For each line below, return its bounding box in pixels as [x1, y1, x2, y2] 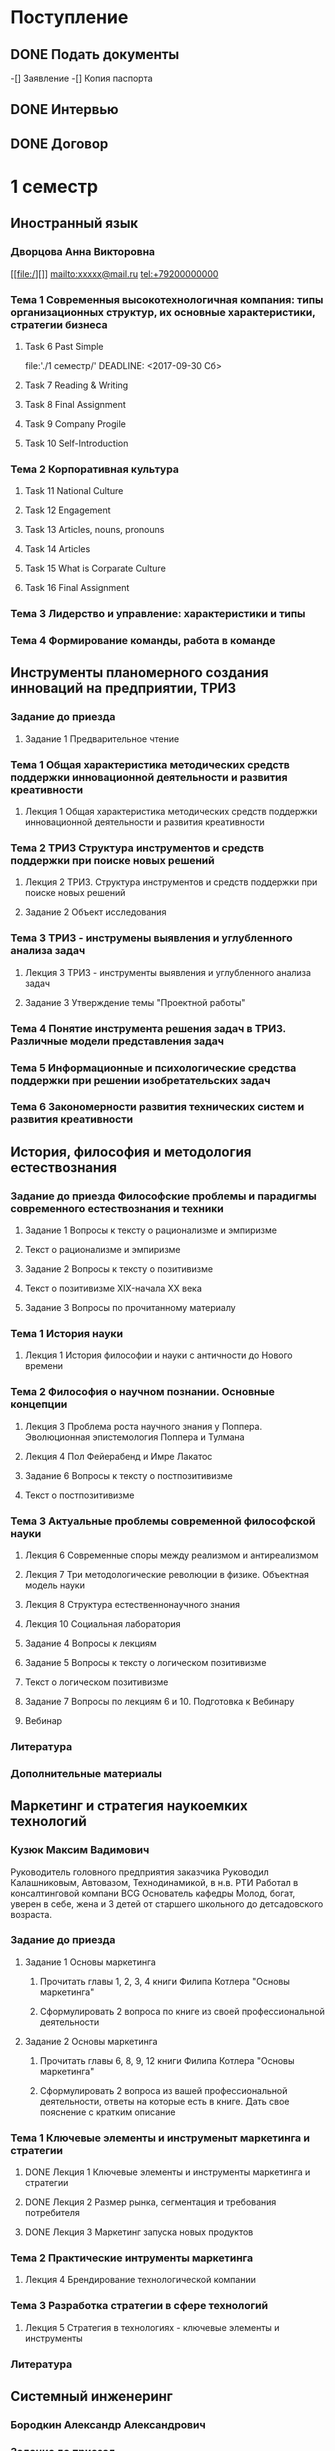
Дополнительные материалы [10, 1766, 163, 1780]
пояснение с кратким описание [39, 2106, 176, 2118]
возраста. [10, 1908, 53, 1920]
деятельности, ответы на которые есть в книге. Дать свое [39, 2095, 290, 2107]
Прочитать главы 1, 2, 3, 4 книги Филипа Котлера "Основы [39, 1975, 290, 1987]
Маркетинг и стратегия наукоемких [10, 1797, 248, 1815]
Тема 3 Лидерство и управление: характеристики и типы [10, 607, 306, 621]
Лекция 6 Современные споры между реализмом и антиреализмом [24, 1549, 319, 1561]
